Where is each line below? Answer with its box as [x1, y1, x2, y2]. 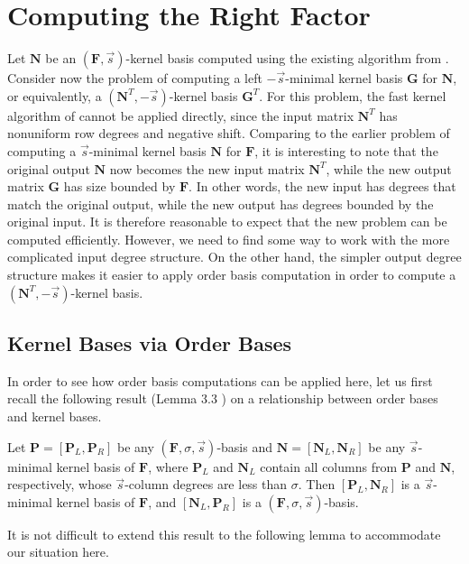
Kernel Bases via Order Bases [7, 329, 292, 357]
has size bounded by [63, 177, 176, 196]
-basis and [216, 437, 272, 456]
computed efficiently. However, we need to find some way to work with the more [7, 229, 450, 248]
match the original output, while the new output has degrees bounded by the [7, 194, 434, 213]
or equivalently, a [7, 86, 102, 105]
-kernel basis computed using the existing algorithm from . [125, 49, 449, 68]
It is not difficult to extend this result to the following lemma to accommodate [7, 524, 441, 543]
